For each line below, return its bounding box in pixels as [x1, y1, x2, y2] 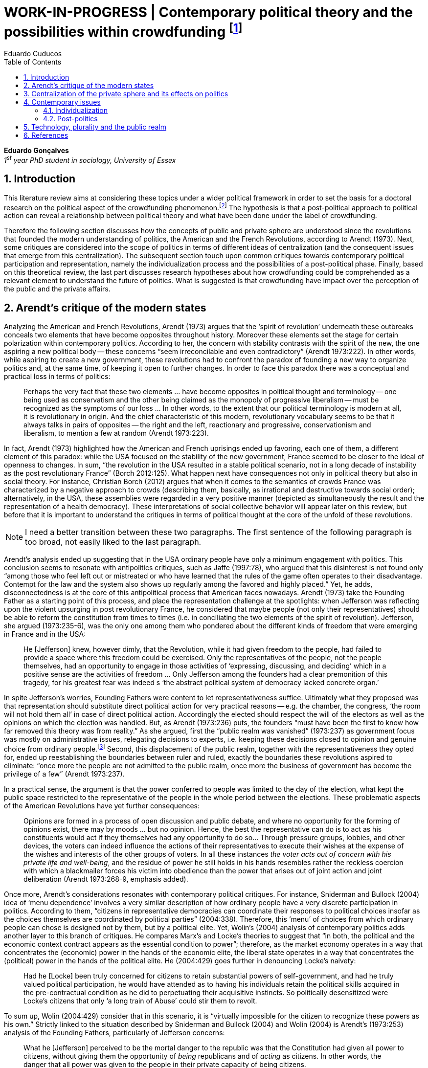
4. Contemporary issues [23, 98, 101, 107]
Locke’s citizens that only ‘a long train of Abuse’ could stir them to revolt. [23, 996, 257, 1005]
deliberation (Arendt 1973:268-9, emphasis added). [23, 874, 188, 883]
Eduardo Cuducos [4, 49, 62, 58]
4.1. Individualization [43, 106, 108, 115]
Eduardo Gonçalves [4, 146, 69, 155]
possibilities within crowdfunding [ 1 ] [4, 21, 243, 41]
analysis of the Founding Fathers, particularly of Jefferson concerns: [4, 1028, 225, 1037]
